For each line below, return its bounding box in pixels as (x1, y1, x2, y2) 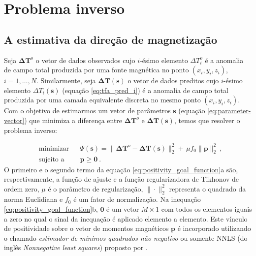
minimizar (38, 145, 69, 152)
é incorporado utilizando (177, 223, 251, 233)
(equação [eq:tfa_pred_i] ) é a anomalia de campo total (62, 85, 228, 95)
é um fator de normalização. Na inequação (73, 194, 201, 204)
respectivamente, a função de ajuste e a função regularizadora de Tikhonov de (4, 174, 239, 184)
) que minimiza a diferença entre (24, 115, 123, 125)
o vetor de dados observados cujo (35, 55, 135, 65)
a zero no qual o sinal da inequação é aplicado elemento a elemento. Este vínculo (4, 213, 248, 224)
